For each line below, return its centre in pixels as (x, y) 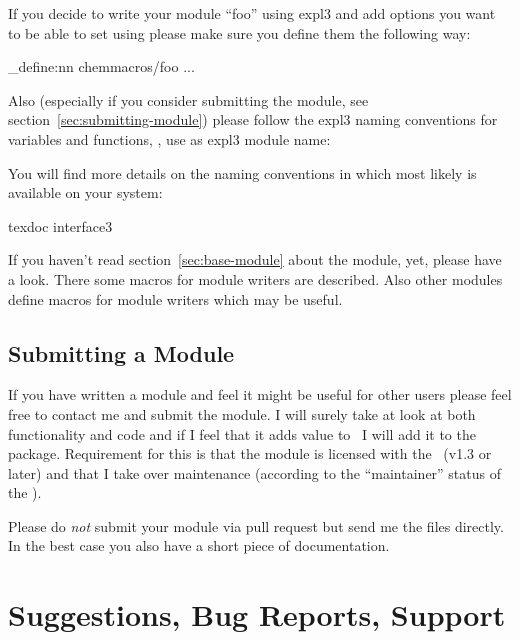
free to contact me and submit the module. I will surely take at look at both (242, 413)
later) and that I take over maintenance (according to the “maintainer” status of (255, 472)
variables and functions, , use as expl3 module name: (169, 138)
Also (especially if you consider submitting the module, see (188, 99)
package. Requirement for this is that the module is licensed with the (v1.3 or (250, 453)
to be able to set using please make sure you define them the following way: (239, 32)
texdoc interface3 (60, 225)
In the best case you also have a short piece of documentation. (199, 545)
